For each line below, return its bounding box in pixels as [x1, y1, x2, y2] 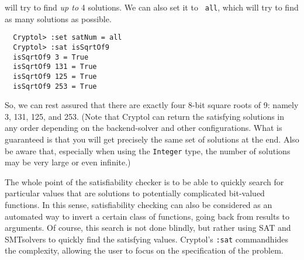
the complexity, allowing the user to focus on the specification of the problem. [5, 244, 284, 256]
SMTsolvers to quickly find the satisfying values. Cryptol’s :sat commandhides [5, 233, 289, 245]
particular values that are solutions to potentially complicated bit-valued [5, 187, 265, 199]
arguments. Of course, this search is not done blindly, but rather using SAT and [5, 221, 291, 234]
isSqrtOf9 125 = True [13, 72, 97, 81]
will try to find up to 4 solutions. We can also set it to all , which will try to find [5, 1, 299, 13]
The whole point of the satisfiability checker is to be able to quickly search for [5, 175, 284, 188]
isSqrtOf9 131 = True [13, 63, 97, 71]
